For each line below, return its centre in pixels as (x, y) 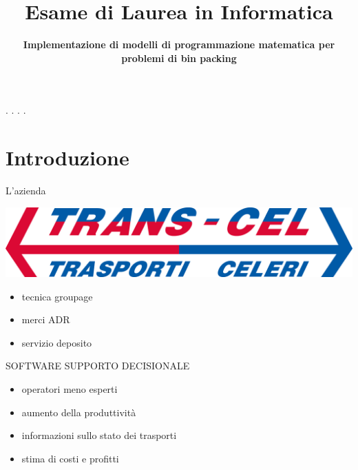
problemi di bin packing (179, 58)
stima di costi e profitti (70, 458)
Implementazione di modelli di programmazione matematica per (179, 44)
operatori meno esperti (70, 388)
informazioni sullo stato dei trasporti (99, 435)
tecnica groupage (57, 296)
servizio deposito (57, 342)
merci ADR (46, 319)
